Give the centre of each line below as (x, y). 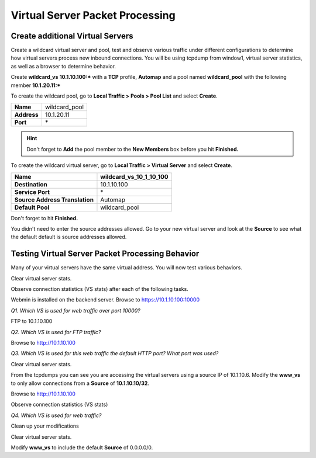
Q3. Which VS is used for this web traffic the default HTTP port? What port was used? (115, 353)
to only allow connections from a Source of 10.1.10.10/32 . (80, 383)
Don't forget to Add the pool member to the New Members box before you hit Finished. (133, 149)
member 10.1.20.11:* (36, 85)
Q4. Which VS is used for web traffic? (56, 415)
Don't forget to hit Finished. (44, 218)
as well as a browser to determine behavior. (63, 66)
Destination (31, 184)
